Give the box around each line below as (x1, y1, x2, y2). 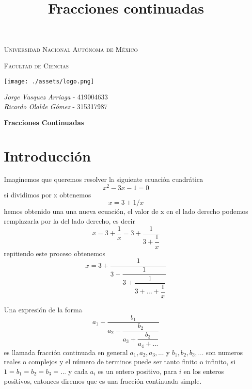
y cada (68, 366, 88, 376)
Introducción (4, 146, 91, 166)
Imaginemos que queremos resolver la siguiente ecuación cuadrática (4, 174, 204, 184)
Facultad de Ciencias (4, 60, 69, 70)
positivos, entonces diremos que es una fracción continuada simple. (4, 375, 202, 386)
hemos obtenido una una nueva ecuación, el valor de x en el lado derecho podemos (4, 206, 248, 216)
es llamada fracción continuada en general (4, 347, 128, 357)
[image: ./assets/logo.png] (4, 78, 94, 85)
